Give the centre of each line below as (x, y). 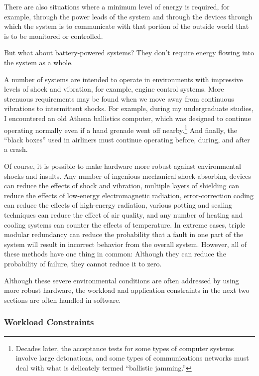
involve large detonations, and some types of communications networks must (132, 358)
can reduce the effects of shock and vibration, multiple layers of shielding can (122, 186)
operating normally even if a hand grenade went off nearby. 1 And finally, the (121, 129)
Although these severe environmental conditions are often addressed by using (122, 280)
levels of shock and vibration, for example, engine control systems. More (114, 89)
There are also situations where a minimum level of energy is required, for (117, 6)
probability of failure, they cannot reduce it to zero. (83, 263)
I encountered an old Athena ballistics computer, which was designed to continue (128, 118)
